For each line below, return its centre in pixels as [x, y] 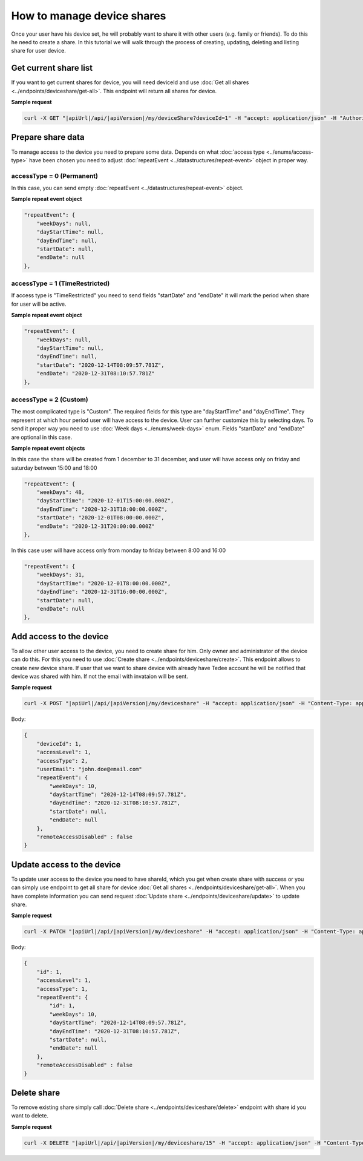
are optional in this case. [42, 437]
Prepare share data [48, 137]
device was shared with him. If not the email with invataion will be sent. [100, 676]
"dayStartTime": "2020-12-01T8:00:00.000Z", [104, 583]
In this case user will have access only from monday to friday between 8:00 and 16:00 [119, 550]
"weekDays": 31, [60, 575]
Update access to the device [66, 865]
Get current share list [52, 68]
